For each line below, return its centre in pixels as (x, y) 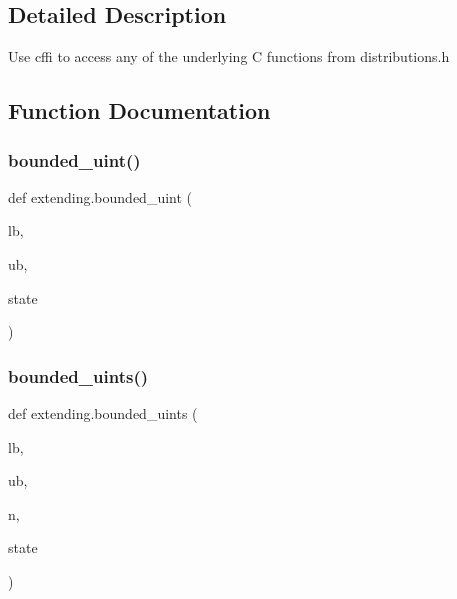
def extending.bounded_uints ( (103, 412)
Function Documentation (139, 110)
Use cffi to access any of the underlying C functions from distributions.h (229, 56)
